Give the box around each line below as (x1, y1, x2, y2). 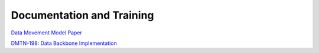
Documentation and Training (11, 9, 154, 22)
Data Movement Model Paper (11, 29, 83, 36)
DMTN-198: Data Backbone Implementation (11, 40, 118, 47)
